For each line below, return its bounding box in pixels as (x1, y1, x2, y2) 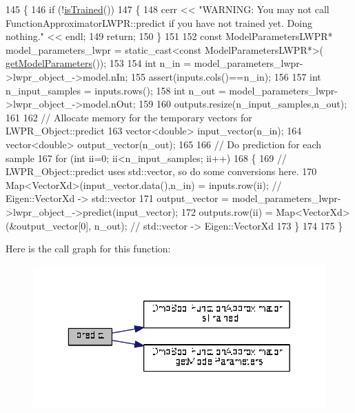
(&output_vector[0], (6, 218, 92, 232)
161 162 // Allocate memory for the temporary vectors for (6, 110, 252, 124)
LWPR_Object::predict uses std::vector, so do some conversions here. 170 (6, 164, 317, 179)
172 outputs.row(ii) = (181, 204, 273, 219)
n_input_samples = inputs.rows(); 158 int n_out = (6, 83, 226, 97)
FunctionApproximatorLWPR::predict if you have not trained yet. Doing (6, 15, 312, 30)
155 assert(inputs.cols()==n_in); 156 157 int (131, 69, 321, 83)
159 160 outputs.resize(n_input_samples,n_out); (139, 97, 347, 111)
